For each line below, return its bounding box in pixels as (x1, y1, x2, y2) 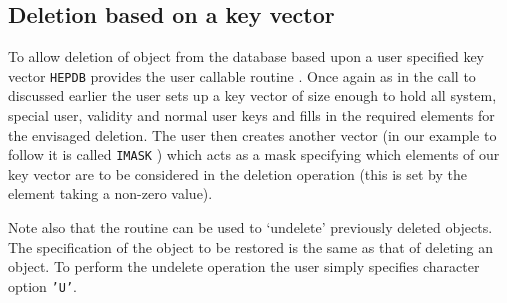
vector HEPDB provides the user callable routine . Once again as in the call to (8, 65, 476, 86)
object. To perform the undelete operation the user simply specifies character (8, 256, 480, 277)
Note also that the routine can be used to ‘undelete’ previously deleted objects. (8, 217, 493, 238)
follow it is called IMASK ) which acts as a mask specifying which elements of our (8, 144, 500, 165)
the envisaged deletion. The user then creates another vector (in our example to (8, 124, 497, 145)
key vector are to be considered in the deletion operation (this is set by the (8, 163, 467, 184)
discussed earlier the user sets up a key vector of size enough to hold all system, (8, 85, 497, 106)
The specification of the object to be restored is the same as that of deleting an (8, 236, 493, 257)
